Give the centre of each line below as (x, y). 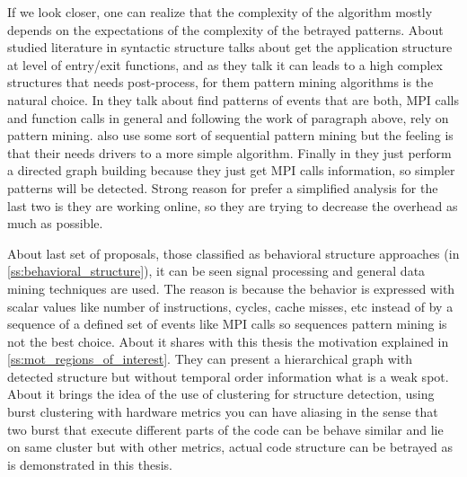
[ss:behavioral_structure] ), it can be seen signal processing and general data (216, 271)
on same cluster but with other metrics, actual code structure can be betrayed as (230, 447)
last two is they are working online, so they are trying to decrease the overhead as (233, 205)
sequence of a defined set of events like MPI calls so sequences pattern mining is (227, 324)
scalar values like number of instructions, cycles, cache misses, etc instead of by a (230, 306)
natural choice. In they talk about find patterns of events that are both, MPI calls (233, 99)
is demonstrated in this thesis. (90, 464)
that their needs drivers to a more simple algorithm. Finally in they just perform (229, 152)
